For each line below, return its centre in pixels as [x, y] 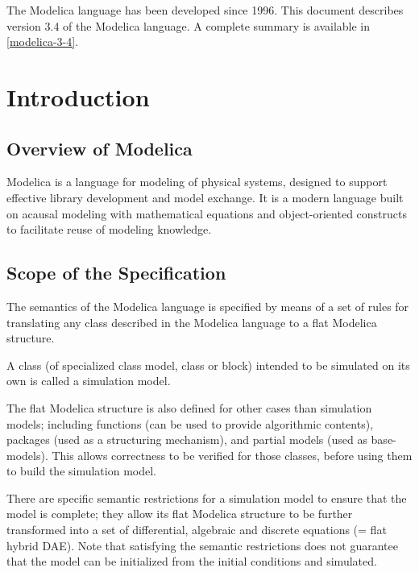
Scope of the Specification [116, 273]
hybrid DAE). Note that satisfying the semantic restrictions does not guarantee [202, 545]
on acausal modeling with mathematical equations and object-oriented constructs [207, 213]
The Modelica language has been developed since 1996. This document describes [205, 10]
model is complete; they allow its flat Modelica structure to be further [180, 514]
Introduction [78, 96]
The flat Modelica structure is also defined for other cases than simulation [189, 407]
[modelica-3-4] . [43, 41]
